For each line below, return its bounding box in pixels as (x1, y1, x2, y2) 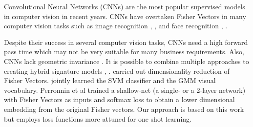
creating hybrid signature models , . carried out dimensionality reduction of (4, 65, 230, 76)
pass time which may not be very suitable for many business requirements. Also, (4, 46, 244, 57)
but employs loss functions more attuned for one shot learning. (4, 113, 191, 124)
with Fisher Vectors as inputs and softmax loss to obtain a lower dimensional (4, 94, 235, 105)
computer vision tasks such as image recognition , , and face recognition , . (4, 21, 228, 31)
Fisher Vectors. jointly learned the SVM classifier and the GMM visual (4, 75, 216, 85)
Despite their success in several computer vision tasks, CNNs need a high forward (4, 37, 248, 47)
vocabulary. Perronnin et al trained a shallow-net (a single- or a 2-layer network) (4, 85, 246, 95)
